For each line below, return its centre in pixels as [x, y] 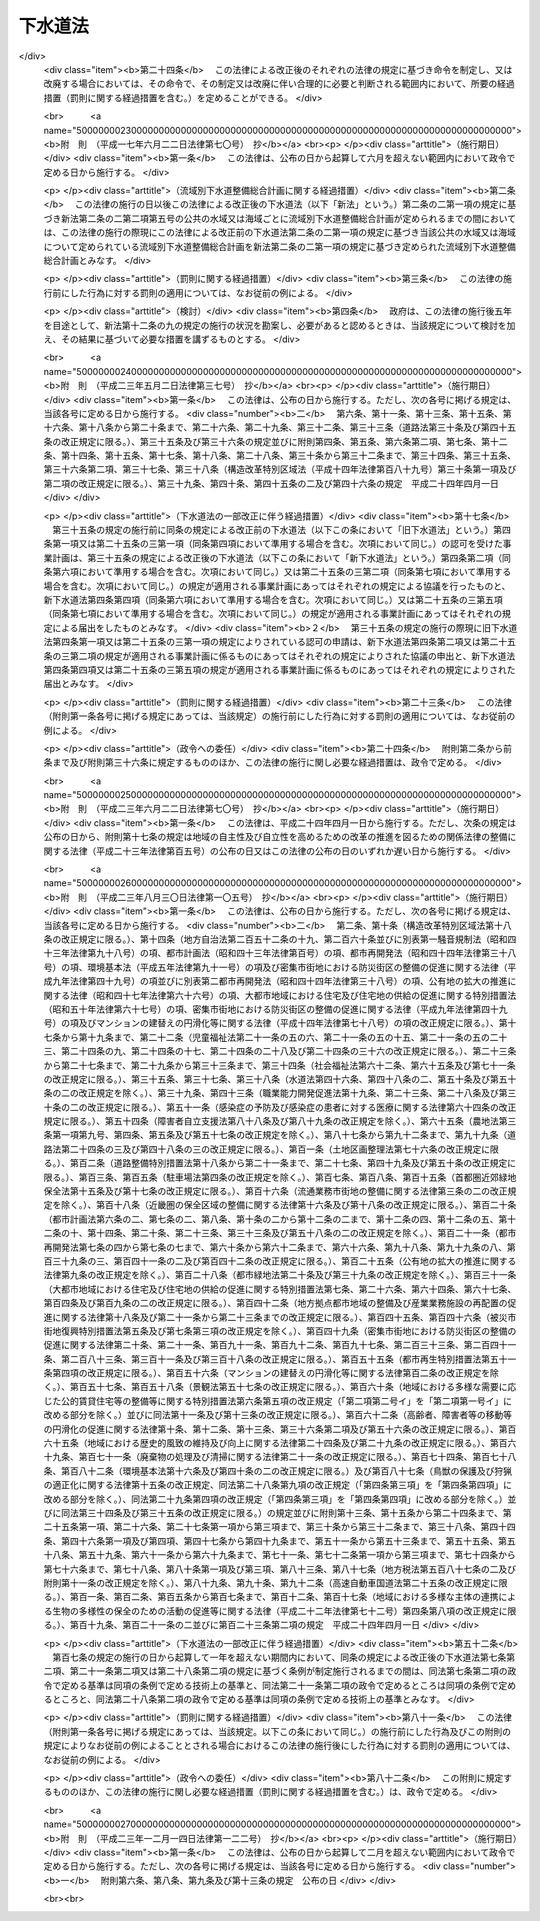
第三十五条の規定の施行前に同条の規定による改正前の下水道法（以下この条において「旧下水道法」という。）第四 [281, 530]
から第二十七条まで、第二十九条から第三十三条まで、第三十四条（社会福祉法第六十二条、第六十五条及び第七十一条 [279, 1065]
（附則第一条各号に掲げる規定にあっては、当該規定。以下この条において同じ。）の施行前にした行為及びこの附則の [277, 1731]
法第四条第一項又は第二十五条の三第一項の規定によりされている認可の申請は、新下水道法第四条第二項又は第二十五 [280, 642]
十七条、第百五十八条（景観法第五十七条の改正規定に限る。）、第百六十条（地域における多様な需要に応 [306, 1387]
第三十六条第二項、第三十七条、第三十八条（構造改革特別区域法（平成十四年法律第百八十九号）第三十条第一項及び [280, 469]
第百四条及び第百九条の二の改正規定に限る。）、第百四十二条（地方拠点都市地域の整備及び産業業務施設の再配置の [275, 1303]
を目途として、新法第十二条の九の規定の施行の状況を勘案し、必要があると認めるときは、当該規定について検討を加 [279, 325]
